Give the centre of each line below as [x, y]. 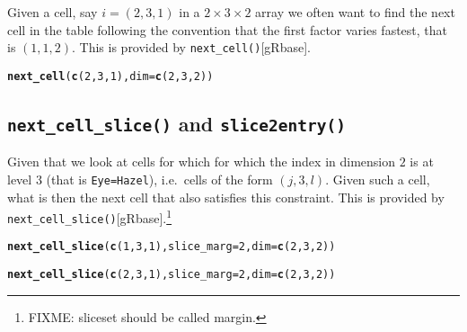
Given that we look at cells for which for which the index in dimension [201, 162]
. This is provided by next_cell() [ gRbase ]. [191, 47]
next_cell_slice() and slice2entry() [176, 123]
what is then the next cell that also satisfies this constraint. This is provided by [226, 197]
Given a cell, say [53, 12]
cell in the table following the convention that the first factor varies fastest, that [228, 29]
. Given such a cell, [378, 179]
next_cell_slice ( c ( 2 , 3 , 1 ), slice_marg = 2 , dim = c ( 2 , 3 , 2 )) [172, 275]
